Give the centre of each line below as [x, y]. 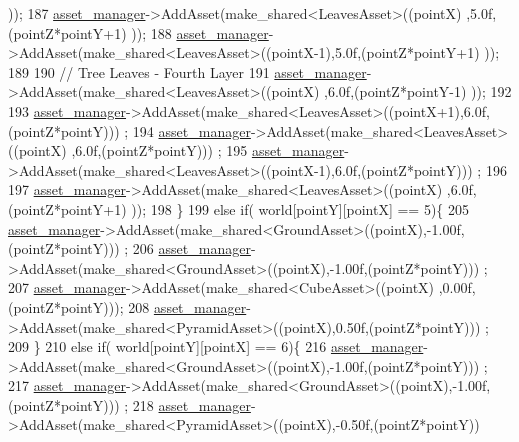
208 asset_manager [187, 306]
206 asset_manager [191, 248]
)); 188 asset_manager [200, 32]
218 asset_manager [191, 404]
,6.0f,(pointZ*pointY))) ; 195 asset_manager [208, 150]
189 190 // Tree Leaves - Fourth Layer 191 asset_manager [187, 71]
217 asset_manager [67, 385]
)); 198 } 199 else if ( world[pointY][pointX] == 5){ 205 [300, 208]
